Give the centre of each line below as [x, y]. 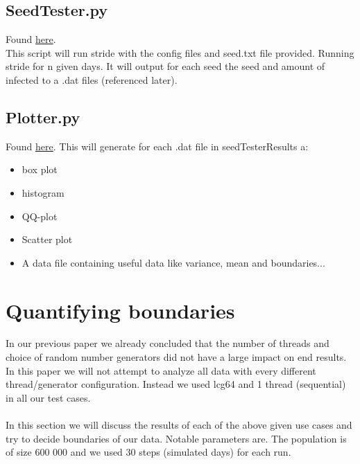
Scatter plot [47, 239]
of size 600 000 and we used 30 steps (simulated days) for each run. [148, 452]
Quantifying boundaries [120, 310]
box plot [40, 169]
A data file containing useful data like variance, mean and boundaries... [173, 262]
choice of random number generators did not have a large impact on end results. [176, 357]
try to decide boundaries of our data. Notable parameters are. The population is [176, 438]
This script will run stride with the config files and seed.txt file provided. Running [180, 52]
